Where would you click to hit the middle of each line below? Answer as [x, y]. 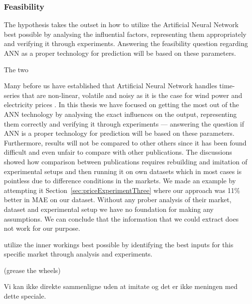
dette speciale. [25, 296]
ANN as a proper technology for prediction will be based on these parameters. [120, 53]
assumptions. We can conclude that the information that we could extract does [121, 218]
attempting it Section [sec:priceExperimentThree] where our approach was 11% [122, 190]
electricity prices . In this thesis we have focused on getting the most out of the [122, 104]
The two [16, 69]
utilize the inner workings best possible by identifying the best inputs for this [119, 244]
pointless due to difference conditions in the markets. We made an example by [120, 181]
